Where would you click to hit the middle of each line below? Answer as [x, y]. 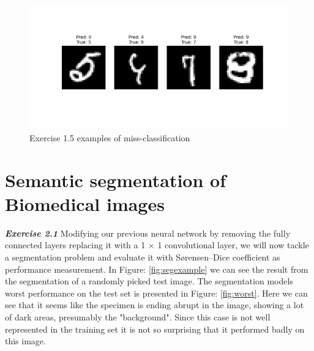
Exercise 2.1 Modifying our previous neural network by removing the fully [148, 233]
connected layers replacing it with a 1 [75, 245]
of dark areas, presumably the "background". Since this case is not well [138, 316]
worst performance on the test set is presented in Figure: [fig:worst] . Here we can [156, 293]
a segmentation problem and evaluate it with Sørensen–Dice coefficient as [143, 257]
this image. [25, 341]
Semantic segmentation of [116, 179]
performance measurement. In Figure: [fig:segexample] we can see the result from [157, 269]
